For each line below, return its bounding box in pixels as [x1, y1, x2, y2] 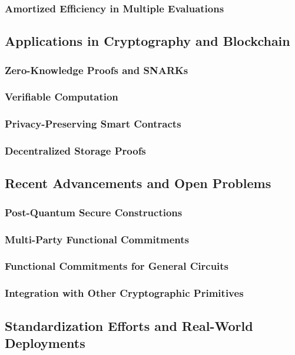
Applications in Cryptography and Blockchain [5, 32, 290, 50]
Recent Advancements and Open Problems [5, 174, 271, 192]
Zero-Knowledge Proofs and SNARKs [5, 62, 188, 77]
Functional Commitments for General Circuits [5, 259, 229, 273]
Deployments [5, 333, 85, 351]
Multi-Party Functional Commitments [5, 232, 189, 246]
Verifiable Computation [5, 89, 118, 104]
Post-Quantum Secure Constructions [5, 205, 183, 219]
